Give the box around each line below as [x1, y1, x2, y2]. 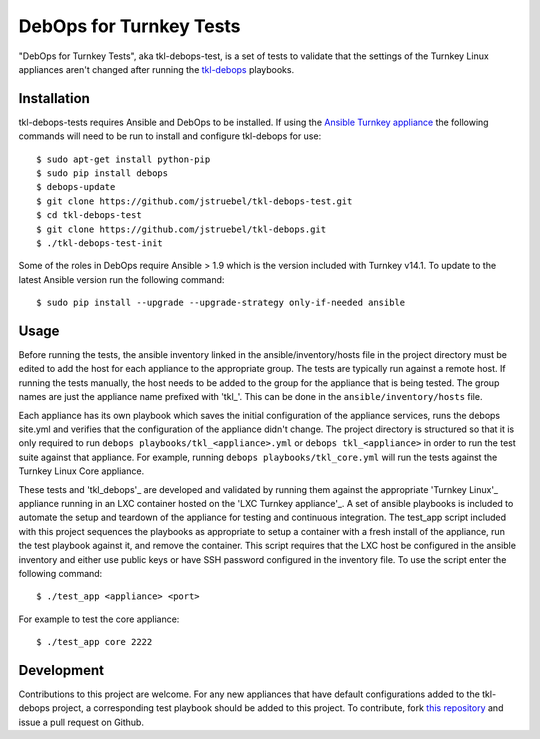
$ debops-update [36, 181, 116, 193]
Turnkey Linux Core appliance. [18, 465, 145, 477]
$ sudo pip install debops [36, 168, 169, 179]
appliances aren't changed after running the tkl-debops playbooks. [18, 63, 295, 75]
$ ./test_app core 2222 [36, 636, 153, 648]
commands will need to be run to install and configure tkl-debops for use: [18, 130, 322, 142]
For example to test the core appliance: [18, 613, 180, 625]
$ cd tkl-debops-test [36, 210, 142, 221]
